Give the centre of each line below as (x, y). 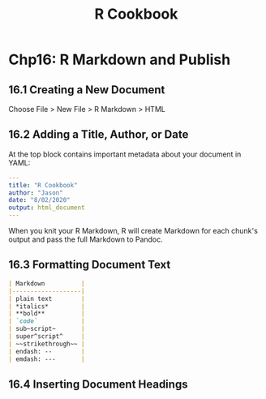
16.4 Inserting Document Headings (98, 384)
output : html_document (47, 208)
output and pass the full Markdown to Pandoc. (86, 239)
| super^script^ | (47, 337)
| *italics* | (47, 306)
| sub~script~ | (47, 329)
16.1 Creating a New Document (87, 90)
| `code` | (47, 321)
